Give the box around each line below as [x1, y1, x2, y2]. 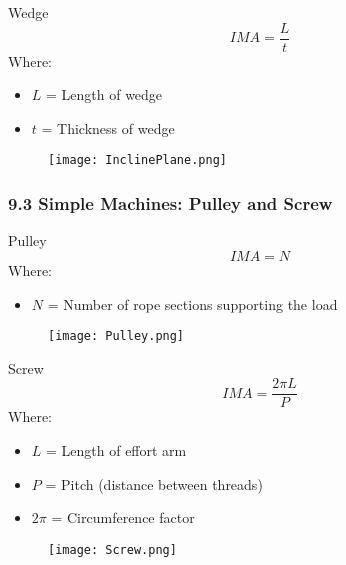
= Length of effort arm [46, 440, 187, 460]
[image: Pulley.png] [48, 329, 185, 344]
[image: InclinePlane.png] [48, 153, 227, 168]
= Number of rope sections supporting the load [47, 293, 338, 314]
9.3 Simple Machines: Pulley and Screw [8, 191, 333, 216]
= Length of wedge [46, 84, 163, 105]
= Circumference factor [51, 507, 195, 528]
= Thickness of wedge [41, 117, 175, 138]
